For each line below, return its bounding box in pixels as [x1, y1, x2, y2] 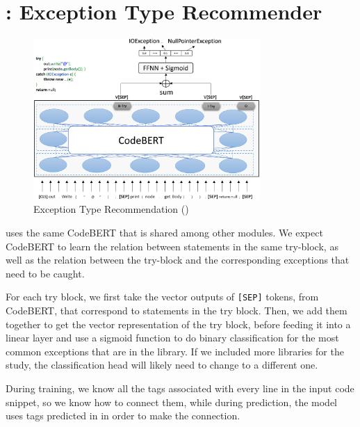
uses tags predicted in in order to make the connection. [6, 408, 240, 423]
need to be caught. [6, 266, 85, 280]
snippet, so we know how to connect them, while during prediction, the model [6, 394, 338, 409]
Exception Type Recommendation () [33, 202, 189, 216]
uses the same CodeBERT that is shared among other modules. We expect [6, 225, 323, 240]
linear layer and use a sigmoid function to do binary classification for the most [6, 330, 339, 345]
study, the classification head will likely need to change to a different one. [6, 357, 318, 372]
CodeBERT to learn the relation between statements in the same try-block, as [6, 239, 338, 253]
